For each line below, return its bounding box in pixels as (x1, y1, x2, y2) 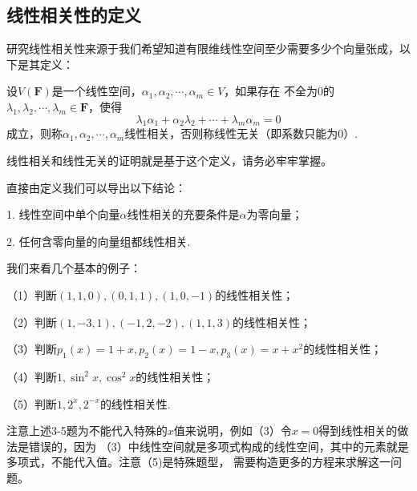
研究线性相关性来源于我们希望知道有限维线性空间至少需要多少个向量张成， (6, 40, 399, 57)
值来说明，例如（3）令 (173, 422, 292, 439)
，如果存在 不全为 (224, 83, 318, 99)
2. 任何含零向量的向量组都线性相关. (6, 232, 191, 249)
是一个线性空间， (51, 83, 142, 99)
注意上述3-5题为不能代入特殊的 (6, 422, 168, 439)
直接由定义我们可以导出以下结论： (6, 179, 186, 195)
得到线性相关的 (318, 422, 398, 439)
